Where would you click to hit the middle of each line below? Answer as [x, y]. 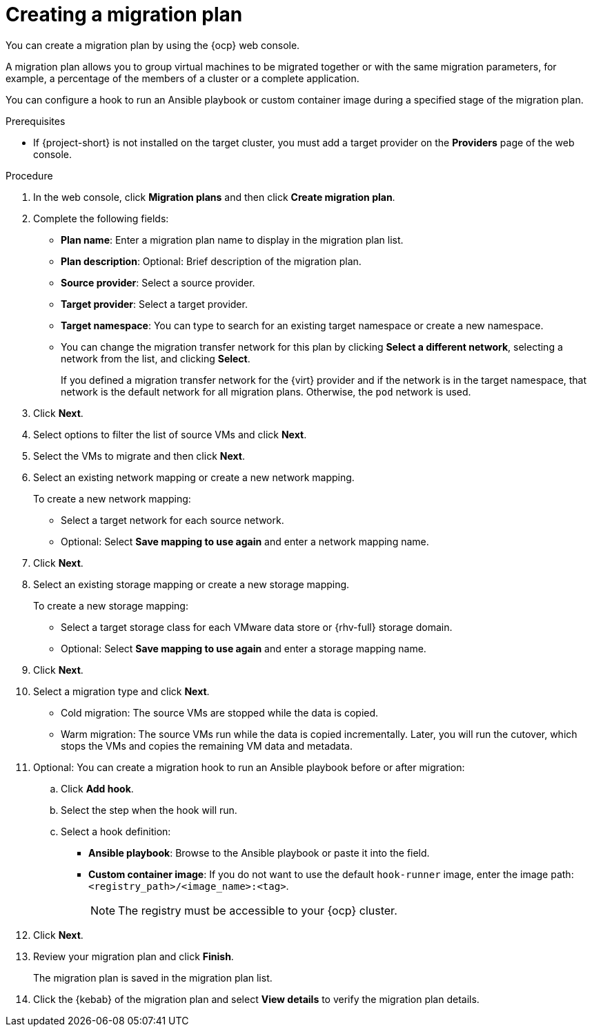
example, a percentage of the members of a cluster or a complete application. [182, 78]
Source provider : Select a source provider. [158, 282]
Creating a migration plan [124, 14]
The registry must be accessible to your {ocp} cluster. [258, 910]
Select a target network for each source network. [172, 520]
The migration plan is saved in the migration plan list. [153, 977]
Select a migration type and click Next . [121, 691]
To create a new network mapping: [112, 498]
